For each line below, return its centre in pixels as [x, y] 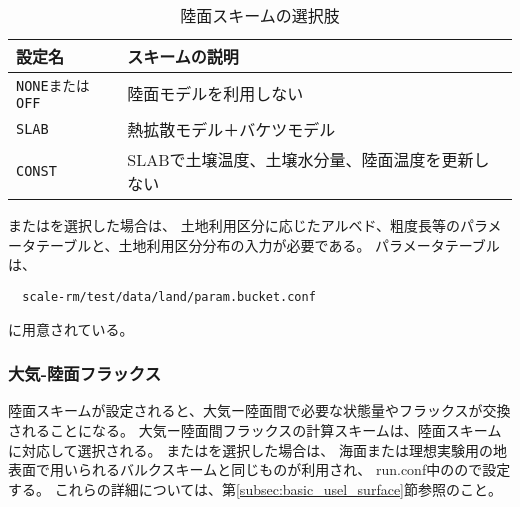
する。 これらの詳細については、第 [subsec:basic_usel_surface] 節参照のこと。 [255, 488]
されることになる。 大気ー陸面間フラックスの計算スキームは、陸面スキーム [255, 430]
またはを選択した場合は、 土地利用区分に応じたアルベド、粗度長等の [234, 225]
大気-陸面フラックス [85, 373]
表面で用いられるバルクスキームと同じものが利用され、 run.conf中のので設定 [259, 469]
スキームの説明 [183, 57]
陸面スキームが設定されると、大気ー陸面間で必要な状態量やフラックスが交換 [259, 410]
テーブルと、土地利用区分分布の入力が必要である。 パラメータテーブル [267, 244]
